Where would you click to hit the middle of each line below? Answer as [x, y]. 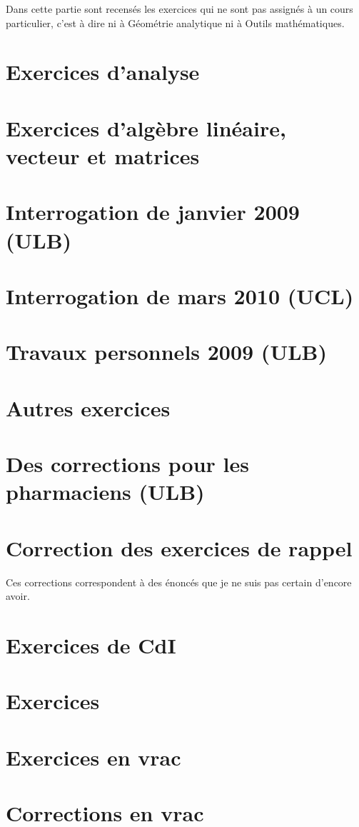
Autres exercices [88, 407]
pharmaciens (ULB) [105, 492]
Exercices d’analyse [103, 72]
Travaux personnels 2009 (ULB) [166, 352]
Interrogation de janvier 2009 [153, 212]
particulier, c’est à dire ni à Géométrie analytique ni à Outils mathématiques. [175, 22]
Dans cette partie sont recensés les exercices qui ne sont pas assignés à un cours [179, 9]
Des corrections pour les [127, 463]
